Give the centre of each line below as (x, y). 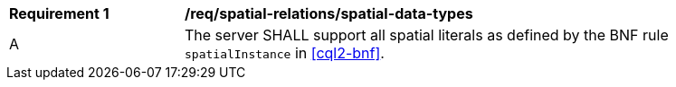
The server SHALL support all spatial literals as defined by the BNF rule (427, 35)
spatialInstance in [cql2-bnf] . (285, 53)
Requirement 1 (59, 13)
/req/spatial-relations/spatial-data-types (329, 13)
